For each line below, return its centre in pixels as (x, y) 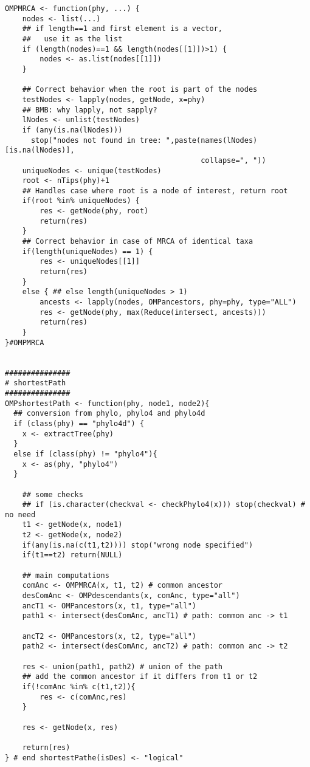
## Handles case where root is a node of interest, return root (155, 191)
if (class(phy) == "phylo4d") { (79, 423)
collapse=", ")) (233, 160)
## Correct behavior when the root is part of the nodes (140, 90)
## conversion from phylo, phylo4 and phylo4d (109, 414)
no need (20, 514)
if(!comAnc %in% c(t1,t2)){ (79, 686)
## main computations (66, 575)
